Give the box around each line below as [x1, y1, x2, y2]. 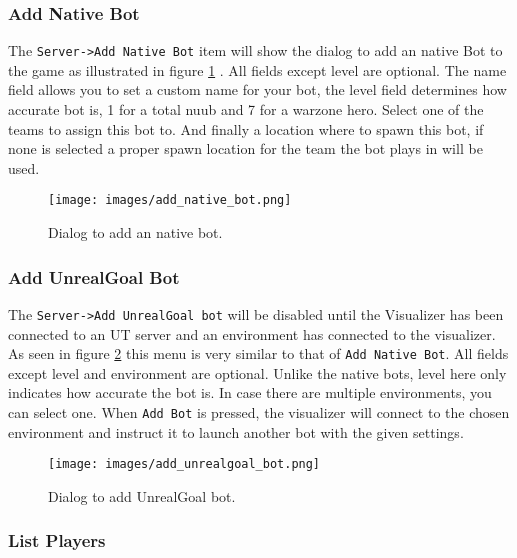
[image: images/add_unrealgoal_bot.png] [48, 457, 321, 472]
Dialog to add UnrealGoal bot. [48, 485, 236, 506]
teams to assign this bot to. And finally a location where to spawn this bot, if [8, 118, 484, 139]
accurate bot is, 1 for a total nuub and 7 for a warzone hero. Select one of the [8, 99, 484, 120]
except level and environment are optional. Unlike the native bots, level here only [8, 362, 507, 383]
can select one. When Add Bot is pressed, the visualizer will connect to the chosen [8, 402, 510, 422]
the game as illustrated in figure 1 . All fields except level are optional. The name [8, 59, 507, 80]
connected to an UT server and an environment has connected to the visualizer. [8, 323, 496, 344]
